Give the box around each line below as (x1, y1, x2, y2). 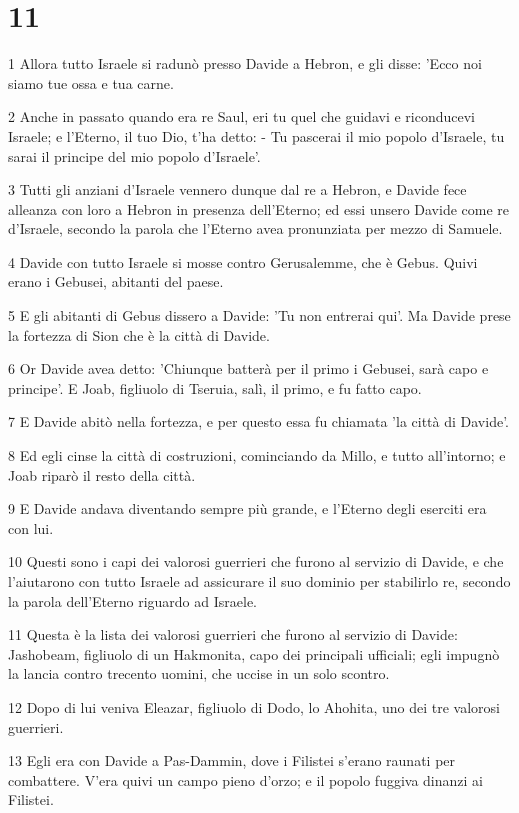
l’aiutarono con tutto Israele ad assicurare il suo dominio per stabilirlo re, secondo (8, 571, 511, 591)
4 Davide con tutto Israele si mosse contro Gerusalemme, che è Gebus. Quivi (8, 251, 478, 272)
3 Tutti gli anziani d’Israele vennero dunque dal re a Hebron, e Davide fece (8, 179, 467, 200)
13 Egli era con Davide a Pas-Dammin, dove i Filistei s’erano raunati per (8, 750, 456, 771)
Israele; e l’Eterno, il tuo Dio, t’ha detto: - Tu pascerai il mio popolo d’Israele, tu (8, 125, 505, 146)
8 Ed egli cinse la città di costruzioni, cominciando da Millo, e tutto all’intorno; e (8, 445, 506, 466)
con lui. (8, 517, 54, 538)
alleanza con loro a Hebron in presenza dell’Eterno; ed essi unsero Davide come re (8, 198, 510, 219)
